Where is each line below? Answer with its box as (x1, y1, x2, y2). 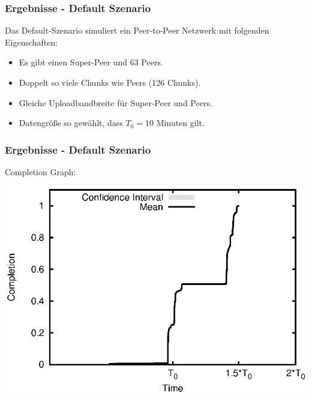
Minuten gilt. (156, 116, 205, 129)
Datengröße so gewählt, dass (19, 116, 123, 129)
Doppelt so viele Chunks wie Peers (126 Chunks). (19, 76, 201, 88)
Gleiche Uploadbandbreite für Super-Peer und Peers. (19, 96, 212, 109)
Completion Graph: (5, 166, 76, 178)
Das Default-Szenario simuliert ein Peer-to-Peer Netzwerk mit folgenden (5, 24, 269, 37)
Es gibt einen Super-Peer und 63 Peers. (19, 56, 163, 68)
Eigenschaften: (5, 35, 58, 48)
